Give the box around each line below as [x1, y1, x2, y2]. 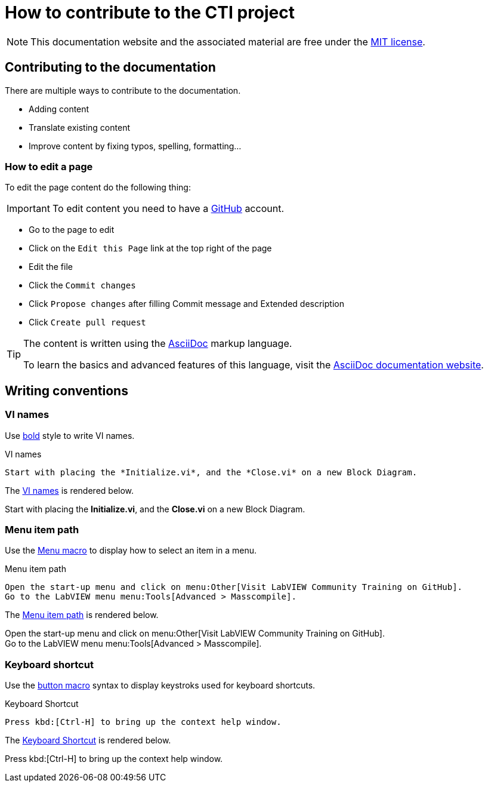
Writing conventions [5, 383, 128, 398]
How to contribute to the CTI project [5, 2, 295, 23]
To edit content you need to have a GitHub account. [52, 202, 284, 215]
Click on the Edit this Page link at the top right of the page [29, 243, 272, 254]
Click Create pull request [29, 317, 146, 328]
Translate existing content [29, 122, 130, 133]
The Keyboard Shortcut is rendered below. [5, 735, 171, 746]
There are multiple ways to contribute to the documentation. [5, 85, 241, 96]
